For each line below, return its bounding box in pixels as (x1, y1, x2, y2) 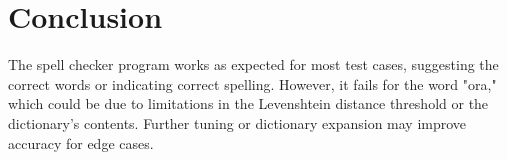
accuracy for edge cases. (8, 132, 154, 153)
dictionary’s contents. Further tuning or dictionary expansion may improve (8, 112, 467, 133)
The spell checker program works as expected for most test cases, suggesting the (8, 54, 499, 75)
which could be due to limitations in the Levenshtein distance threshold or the (8, 93, 489, 114)
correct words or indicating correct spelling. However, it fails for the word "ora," (8, 73, 497, 94)
